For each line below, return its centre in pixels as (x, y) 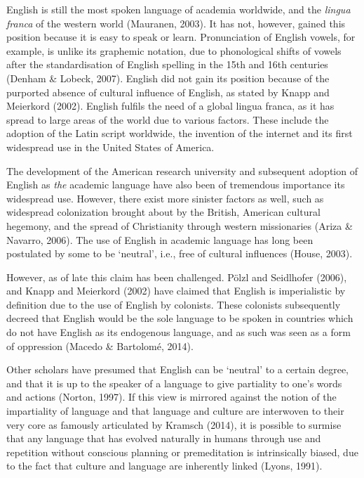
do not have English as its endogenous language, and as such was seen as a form (178, 332)
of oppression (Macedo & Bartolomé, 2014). (100, 345)
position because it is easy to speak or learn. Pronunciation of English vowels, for (181, 37)
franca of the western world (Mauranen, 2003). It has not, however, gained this (176, 23)
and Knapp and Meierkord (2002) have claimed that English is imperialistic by (176, 291)
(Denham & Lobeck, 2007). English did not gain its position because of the (168, 78)
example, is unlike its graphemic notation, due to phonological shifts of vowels (174, 50)
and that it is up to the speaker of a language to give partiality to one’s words (174, 383)
